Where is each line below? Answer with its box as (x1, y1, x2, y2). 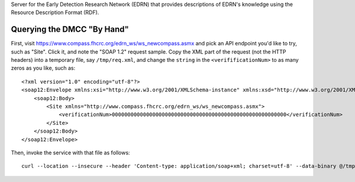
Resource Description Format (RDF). (11, 9, 99, 16)
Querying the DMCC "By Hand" (11, 24, 130, 35)
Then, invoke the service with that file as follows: (11, 149, 130, 156)
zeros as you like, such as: (11, 65, 76, 72)
